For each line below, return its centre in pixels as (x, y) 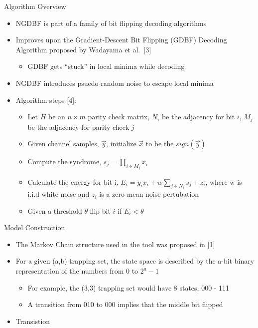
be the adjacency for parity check (78, 127)
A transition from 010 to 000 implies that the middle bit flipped (125, 304)
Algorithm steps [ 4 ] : (46, 100)
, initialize (121, 144)
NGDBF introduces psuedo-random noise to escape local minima (115, 83)
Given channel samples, (63, 144)
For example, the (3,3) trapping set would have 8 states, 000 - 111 (129, 287)
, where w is (224, 181)
